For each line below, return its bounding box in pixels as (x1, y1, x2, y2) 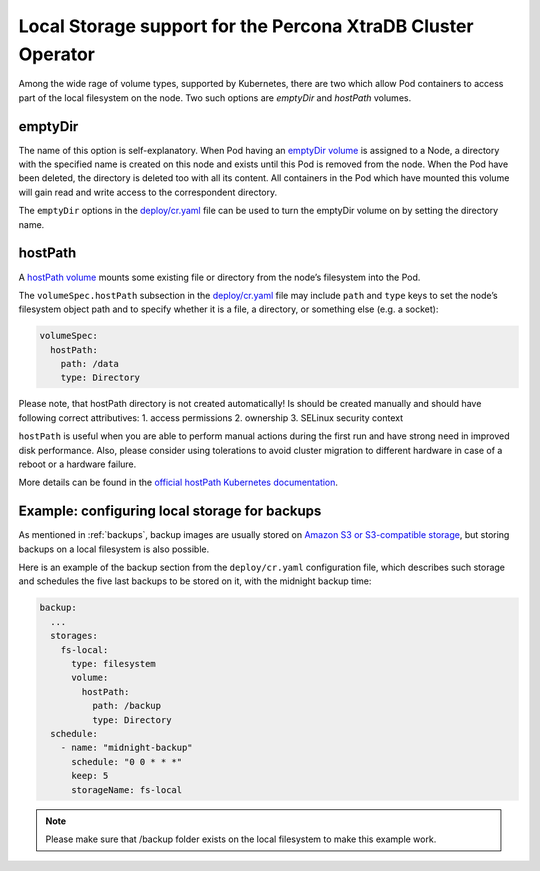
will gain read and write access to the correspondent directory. (18, 186, 278, 198)
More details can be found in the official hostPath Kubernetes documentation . (18, 476, 339, 489)
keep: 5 (71, 770, 109, 782)
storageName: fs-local (71, 784, 183, 795)
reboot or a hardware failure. (18, 458, 137, 470)
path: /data (60, 358, 120, 370)
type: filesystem (71, 658, 157, 669)
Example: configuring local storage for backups (18, 503, 322, 520)
